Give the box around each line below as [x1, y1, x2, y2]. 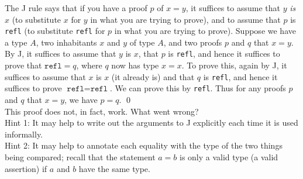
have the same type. [78, 162, 150, 174]
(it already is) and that [111, 70, 195, 82]
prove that [5, 59, 42, 71]
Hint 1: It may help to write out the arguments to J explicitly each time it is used [5, 116, 298, 129]
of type [129, 36, 155, 48]
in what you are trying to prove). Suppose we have [114, 25, 296, 37]
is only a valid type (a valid [179, 150, 278, 163]
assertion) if [5, 162, 47, 174]
